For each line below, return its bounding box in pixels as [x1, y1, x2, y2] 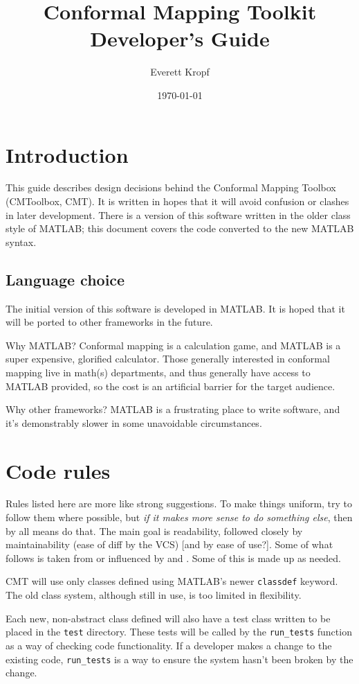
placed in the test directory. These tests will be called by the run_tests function [6, 624, 352, 639]
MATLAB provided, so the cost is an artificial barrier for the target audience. [6, 378, 335, 393]
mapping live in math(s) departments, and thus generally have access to [6, 365, 311, 379]
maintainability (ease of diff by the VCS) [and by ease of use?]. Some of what [6, 537, 333, 552]
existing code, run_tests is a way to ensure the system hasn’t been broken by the [6, 651, 353, 666]
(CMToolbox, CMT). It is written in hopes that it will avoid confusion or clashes [6, 194, 349, 209]
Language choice [6, 268, 125, 290]
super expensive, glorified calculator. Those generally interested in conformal [6, 351, 330, 366]
